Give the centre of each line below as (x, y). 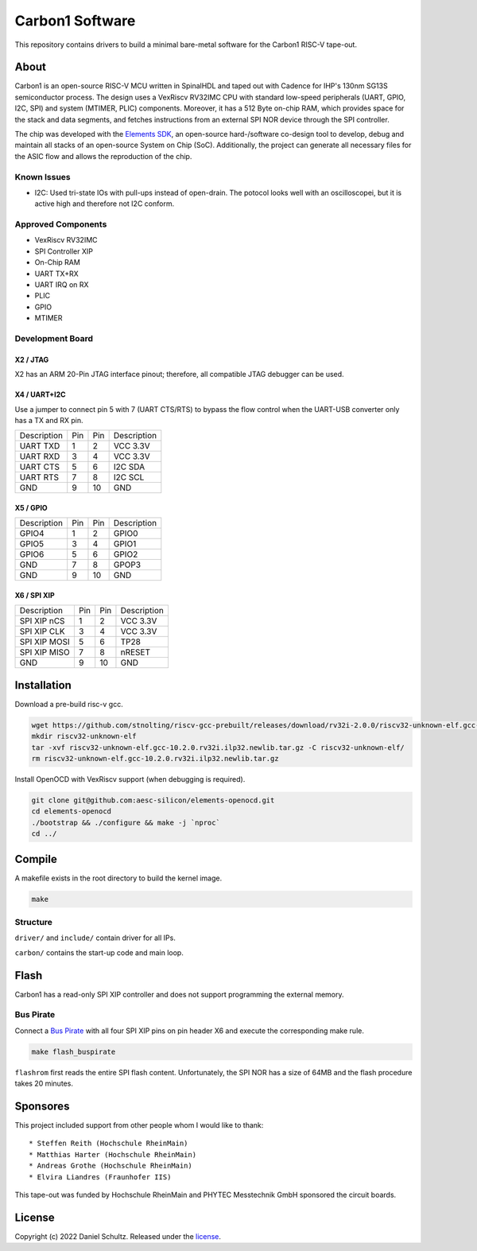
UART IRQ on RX (62, 285)
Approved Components (61, 224)
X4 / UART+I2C (41, 394)
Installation (43, 685)
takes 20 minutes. (44, 1084)
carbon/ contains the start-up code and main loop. (99, 952)
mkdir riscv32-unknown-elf (84, 736)
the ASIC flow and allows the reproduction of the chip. (103, 156)
